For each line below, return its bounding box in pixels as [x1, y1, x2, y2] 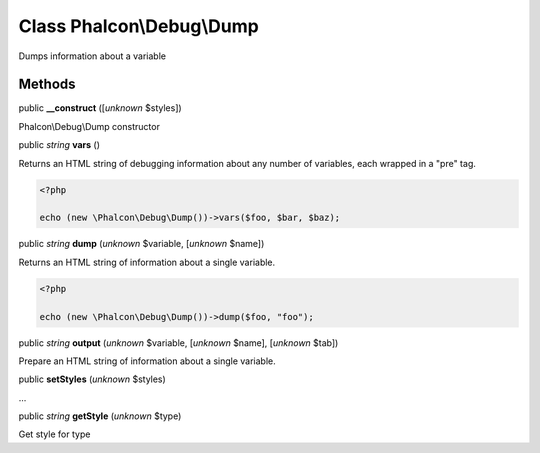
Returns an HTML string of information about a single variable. [18, 256, 276, 268]
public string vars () [18, 139, 100, 151]
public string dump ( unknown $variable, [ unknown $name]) [18, 238, 265, 250]
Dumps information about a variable [18, 50, 167, 62]
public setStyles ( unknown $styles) [18, 373, 167, 385]
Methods [18, 76, 76, 93]
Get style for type [18, 428, 91, 440]
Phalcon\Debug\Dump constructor [18, 120, 160, 132]
